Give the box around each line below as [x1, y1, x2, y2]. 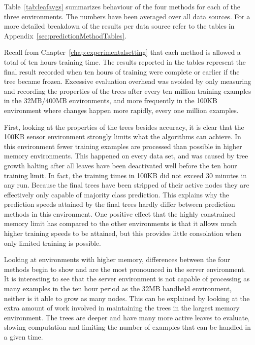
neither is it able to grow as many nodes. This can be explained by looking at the [4, 293, 250, 303]
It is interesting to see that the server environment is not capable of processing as [4, 273, 250, 284]
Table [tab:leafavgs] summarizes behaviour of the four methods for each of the [4, 1, 240, 11]
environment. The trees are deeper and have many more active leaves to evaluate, [4, 312, 250, 322]
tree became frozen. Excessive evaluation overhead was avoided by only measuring [4, 76, 252, 86]
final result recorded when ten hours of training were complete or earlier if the [4, 66, 240, 77]
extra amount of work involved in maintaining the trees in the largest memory [4, 303, 240, 313]
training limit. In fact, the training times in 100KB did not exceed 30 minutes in [4, 170, 247, 180]
